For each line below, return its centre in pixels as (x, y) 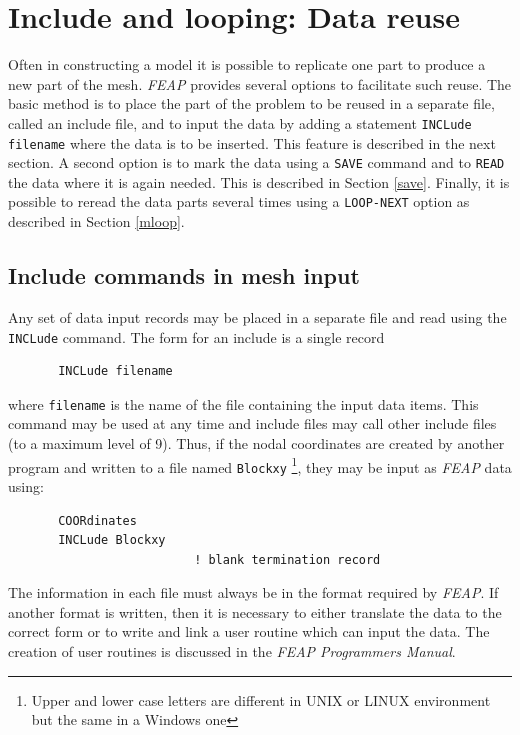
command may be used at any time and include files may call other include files (252, 423)
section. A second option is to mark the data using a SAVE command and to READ (256, 162)
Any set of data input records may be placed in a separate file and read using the (257, 316)
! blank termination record (287, 559)
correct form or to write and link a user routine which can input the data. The (249, 631)
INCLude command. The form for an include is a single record (196, 336)
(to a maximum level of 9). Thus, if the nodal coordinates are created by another (256, 443)
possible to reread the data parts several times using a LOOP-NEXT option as (239, 201)
